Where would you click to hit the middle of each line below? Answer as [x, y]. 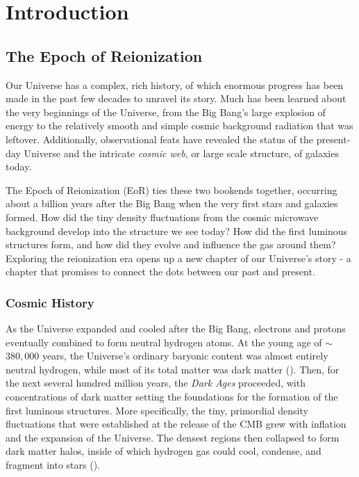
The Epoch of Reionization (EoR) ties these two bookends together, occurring [172, 189]
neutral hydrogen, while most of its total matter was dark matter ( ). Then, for [173, 369]
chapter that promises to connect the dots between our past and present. [160, 272]
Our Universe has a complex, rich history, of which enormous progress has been [175, 84]
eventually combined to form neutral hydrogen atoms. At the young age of [164, 342]
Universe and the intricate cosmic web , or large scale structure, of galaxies [181, 153]
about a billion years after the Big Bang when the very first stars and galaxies [172, 203]
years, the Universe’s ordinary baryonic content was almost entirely [185, 356]
